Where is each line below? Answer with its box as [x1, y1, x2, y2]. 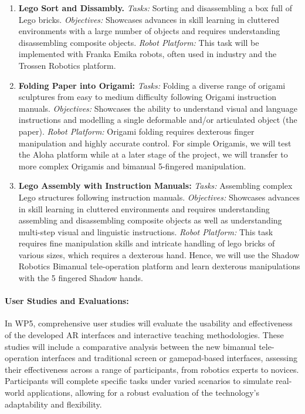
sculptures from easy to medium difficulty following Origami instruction [18, 91, 276, 103]
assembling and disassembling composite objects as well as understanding [18, 214, 282, 226]
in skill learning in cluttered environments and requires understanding [18, 202, 270, 215]
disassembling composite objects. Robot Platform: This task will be [18, 36, 259, 48]
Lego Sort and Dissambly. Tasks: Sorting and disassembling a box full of [18, 2, 292, 14]
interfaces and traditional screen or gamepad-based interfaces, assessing [41, 352, 297, 364]
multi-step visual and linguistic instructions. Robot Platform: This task [18, 225, 273, 238]
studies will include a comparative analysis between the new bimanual [5, 340, 256, 352]
